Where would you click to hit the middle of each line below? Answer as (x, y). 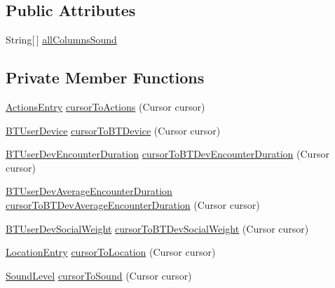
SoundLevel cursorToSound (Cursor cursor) (99, 275)
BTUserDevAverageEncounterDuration (89, 191)
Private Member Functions (105, 77)
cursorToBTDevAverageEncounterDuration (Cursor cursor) (133, 204)
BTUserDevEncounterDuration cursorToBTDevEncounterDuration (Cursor (167, 154)
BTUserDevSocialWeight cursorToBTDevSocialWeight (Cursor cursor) (157, 228)
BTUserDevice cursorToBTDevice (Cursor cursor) (113, 130)
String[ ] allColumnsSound (61, 40)
